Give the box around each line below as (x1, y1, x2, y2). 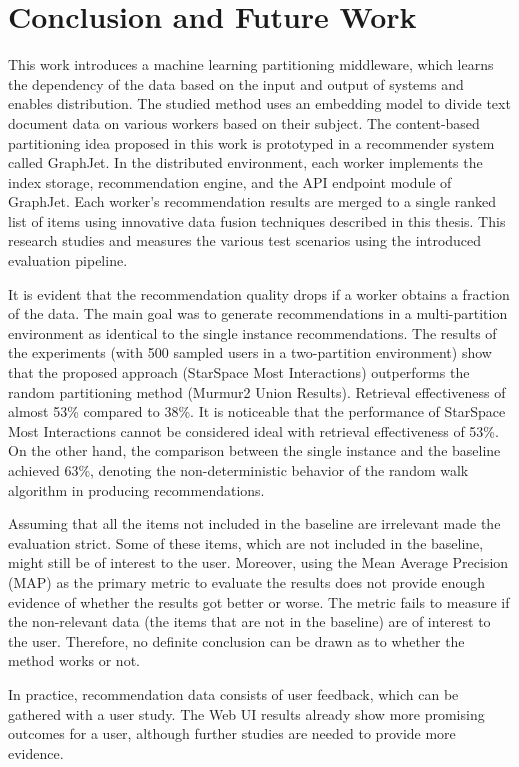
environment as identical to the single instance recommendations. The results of (8, 322, 497, 343)
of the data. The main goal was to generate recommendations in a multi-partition (8, 303, 508, 324)
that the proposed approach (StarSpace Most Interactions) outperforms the (8, 362, 470, 383)
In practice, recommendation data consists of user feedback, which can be (8, 683, 459, 704)
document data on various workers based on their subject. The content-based (8, 112, 480, 133)
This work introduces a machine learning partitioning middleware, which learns (8, 54, 494, 75)
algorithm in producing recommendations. (8, 479, 265, 500)
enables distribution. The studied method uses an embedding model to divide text (8, 93, 511, 114)
